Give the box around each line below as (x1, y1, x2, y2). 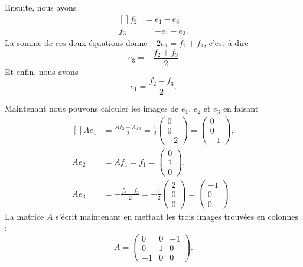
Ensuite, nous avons (5, 1, 77, 13)
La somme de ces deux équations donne (5, 37, 148, 49)
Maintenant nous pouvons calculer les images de (5, 102, 179, 115)
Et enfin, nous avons (5, 65, 79, 77)
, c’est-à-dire (204, 37, 249, 49)
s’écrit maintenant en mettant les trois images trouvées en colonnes (56, 210, 298, 222)
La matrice (5, 210, 44, 222)
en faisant (223, 102, 259, 115)
